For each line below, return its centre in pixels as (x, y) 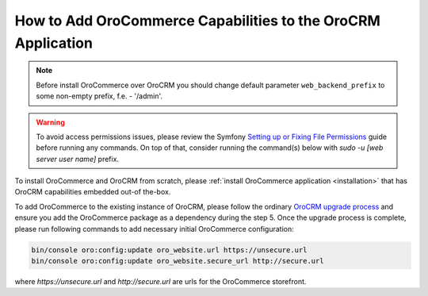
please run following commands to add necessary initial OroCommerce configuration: (155, 229)
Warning (50, 122)
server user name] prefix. (77, 159)
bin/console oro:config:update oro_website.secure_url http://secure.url (178, 261)
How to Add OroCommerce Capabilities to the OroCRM (197, 21)
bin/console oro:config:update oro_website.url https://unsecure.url (169, 250)
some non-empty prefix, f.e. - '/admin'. (99, 96)
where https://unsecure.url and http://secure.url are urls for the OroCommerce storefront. (160, 281)
